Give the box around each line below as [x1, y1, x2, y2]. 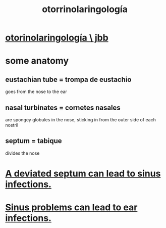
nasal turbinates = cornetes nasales [5, 103, 121, 112]
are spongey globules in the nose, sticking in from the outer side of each [5, 117, 156, 122]
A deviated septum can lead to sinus [5, 168, 161, 179]
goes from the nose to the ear [5, 88, 67, 95]
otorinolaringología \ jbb [5, 32, 108, 43]
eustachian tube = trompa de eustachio [5, 75, 132, 84]
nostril [5, 122, 19, 128]
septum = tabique [5, 136, 62, 145]
